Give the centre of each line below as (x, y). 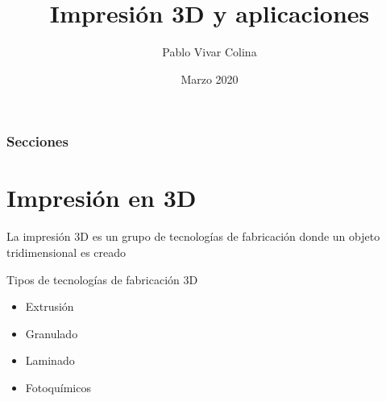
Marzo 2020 (210, 79)
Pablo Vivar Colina (210, 52)
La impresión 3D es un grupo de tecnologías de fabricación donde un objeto (193, 236)
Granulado (52, 333)
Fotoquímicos (58, 387)
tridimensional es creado (66, 252)
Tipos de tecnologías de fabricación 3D (102, 279)
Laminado (50, 360)
